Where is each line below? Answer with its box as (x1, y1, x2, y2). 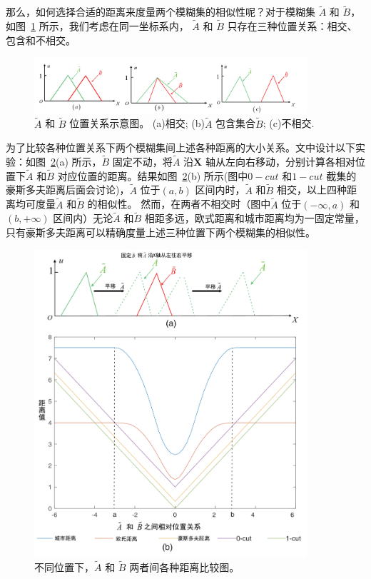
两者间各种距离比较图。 (129, 560, 240, 575)
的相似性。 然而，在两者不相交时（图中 (87, 196, 271, 211)
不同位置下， (34, 560, 94, 575)
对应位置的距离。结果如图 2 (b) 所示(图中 (57, 168, 248, 183)
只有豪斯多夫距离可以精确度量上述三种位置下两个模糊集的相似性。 (6, 224, 315, 239)
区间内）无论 (53, 211, 113, 226)
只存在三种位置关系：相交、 (227, 19, 357, 34)
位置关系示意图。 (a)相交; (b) (69, 116, 205, 131)
